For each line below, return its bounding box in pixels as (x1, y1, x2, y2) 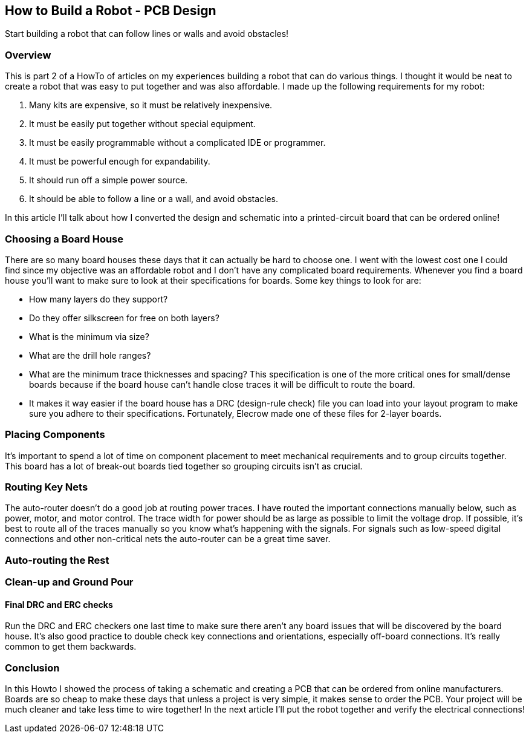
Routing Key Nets (5, 481, 88, 494)
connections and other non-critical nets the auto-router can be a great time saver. (5, 534, 331, 544)
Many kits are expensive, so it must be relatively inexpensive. (29, 100, 273, 111)
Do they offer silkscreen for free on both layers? (29, 312, 219, 323)
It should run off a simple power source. (29, 175, 188, 186)
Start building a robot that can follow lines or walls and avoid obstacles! (5, 28, 289, 39)
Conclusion (5, 661, 60, 674)
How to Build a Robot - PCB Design (5, 3, 216, 18)
